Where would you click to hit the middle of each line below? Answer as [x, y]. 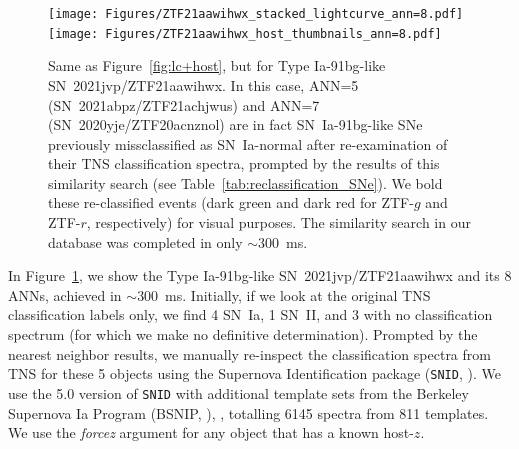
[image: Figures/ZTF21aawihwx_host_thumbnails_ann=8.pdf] [245, 33]
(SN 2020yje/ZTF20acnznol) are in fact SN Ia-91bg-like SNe [235, 124]
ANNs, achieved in [65, 294]
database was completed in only [145, 241]
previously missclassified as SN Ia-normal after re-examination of [248, 143]
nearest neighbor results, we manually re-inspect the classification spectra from [249, 353]
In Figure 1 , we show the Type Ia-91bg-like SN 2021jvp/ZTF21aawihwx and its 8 [260, 275]
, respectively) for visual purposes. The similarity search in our [278, 222]
